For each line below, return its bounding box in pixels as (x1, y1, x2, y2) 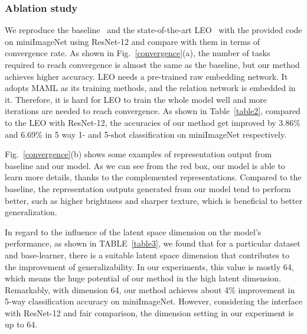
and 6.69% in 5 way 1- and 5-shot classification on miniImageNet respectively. (5, 128, 287, 140)
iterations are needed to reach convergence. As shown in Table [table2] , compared (5, 105, 301, 117)
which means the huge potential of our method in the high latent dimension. (5, 272, 282, 284)
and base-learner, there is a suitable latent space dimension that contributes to (5, 248, 290, 261)
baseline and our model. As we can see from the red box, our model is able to (5, 159, 285, 171)
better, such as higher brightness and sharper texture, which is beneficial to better (5, 194, 302, 206)
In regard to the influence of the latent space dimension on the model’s (5, 225, 262, 238)
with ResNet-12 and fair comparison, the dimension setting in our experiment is (5, 306, 294, 319)
